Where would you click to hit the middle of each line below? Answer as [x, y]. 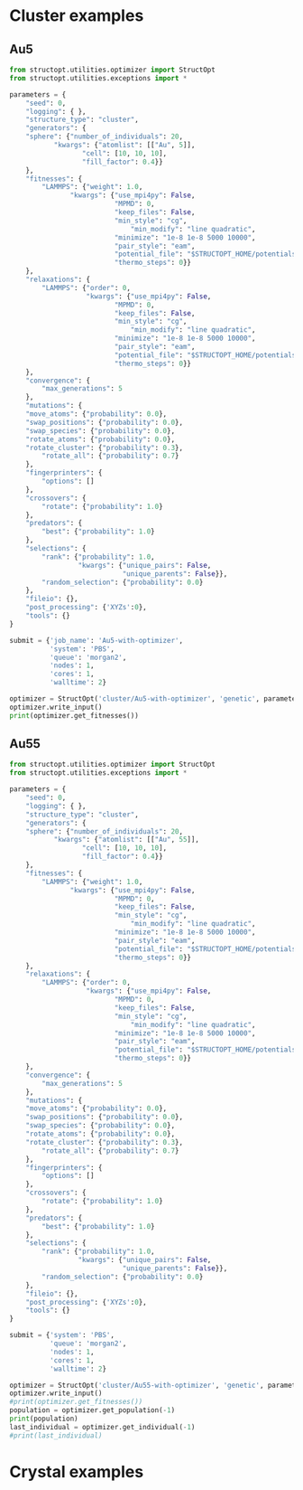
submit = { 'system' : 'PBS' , [62, 1335]
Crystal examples [77, 1471]
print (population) [44, 1419]
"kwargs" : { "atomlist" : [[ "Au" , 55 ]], [127, 840]
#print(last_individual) [56, 1435]
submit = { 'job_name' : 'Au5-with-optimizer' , [96, 640]
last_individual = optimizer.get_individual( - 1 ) [102, 1427]
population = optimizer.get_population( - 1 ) [92, 1410]
